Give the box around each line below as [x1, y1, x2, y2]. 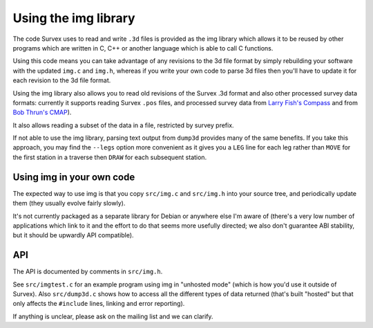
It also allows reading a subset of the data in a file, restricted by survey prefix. [12, 121, 234, 129]
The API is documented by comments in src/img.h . [12, 267, 163, 276]
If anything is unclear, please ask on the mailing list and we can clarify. [12, 312, 213, 320]
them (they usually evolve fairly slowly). [12, 199, 126, 208]
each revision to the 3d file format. [12, 76, 111, 84]
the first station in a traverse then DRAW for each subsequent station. [12, 153, 207, 161]
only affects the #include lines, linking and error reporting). [12, 300, 185, 308]
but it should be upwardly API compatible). [12, 231, 134, 239]
